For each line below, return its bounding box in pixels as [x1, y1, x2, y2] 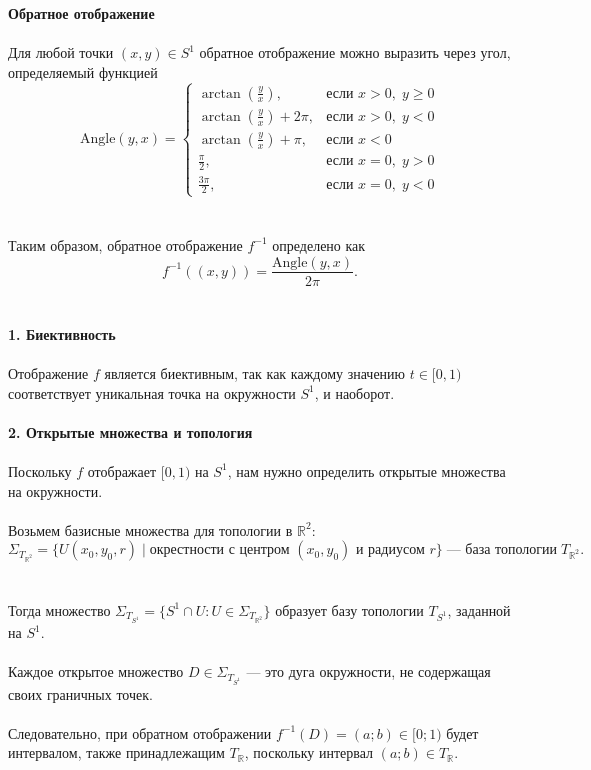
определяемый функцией [8, 61, 158, 82]
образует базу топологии [275, 599, 424, 620]
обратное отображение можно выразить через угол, [199, 42, 511, 63]
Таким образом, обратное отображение [8, 234, 243, 255]
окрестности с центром [149, 543, 290, 558]
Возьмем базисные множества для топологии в [8, 519, 293, 540]
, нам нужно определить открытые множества [227, 460, 506, 481]
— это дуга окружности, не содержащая [246, 661, 491, 682]
